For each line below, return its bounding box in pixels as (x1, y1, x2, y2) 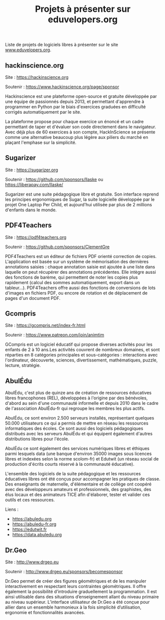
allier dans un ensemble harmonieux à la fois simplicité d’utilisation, (5, 604, 142, 610)
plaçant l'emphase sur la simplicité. (5, 139, 77, 145)
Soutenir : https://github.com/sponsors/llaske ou (5, 176, 103, 182)
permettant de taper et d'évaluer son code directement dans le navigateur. (5, 124, 156, 130)
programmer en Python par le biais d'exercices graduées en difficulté (5, 104, 146, 109)
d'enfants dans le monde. (5, 207, 57, 213)
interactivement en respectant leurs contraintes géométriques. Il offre (5, 584, 146, 589)
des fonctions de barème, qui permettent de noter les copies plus (5, 274, 138, 280)
